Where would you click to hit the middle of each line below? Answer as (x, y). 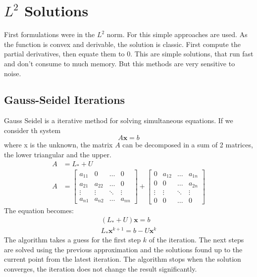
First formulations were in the (50, 34)
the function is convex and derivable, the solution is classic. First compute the (122, 44)
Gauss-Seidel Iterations (65, 100)
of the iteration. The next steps (196, 239)
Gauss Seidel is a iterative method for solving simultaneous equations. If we (119, 120)
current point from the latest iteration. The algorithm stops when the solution (123, 259)
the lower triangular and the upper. (58, 155)
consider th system (32, 130)
